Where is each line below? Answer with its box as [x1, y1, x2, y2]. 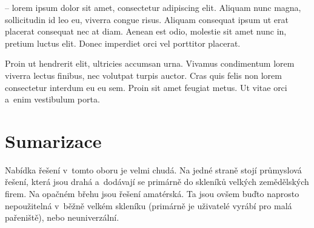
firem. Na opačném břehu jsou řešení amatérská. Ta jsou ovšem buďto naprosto [5, 187, 299, 200]
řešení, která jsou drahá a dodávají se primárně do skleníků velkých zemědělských [5, 175, 309, 188]
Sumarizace [5, 128, 102, 153]
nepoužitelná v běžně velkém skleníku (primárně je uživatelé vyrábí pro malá [5, 199, 292, 212]
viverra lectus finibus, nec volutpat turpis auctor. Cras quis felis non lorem [5, 69, 282, 81]
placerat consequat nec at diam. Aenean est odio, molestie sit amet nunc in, [5, 25, 287, 38]
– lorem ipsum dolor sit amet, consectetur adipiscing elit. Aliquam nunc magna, [5, 1, 301, 13]
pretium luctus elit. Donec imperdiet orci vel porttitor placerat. [5, 36, 241, 49]
